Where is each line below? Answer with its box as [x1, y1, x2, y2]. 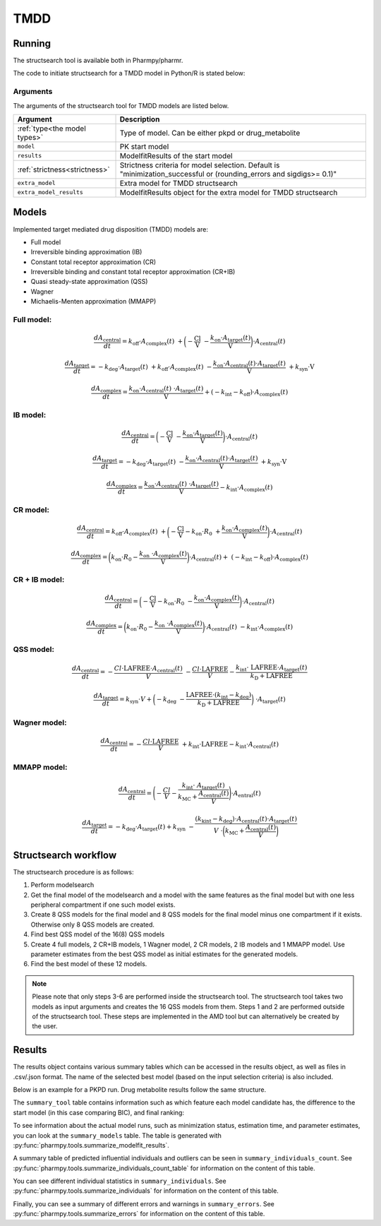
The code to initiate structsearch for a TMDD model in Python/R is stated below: [13, 69, 246, 78]
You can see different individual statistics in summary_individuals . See [13, 1177, 226, 1186]
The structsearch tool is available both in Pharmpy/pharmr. [13, 56, 183, 65]
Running [13, 37, 52, 49]
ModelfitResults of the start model [119, 150, 233, 160]
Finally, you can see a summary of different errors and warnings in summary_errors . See [13, 1199, 274, 1208]
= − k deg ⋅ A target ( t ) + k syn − [107, 823, 194, 833]
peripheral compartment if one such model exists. [30, 900, 176, 909]
